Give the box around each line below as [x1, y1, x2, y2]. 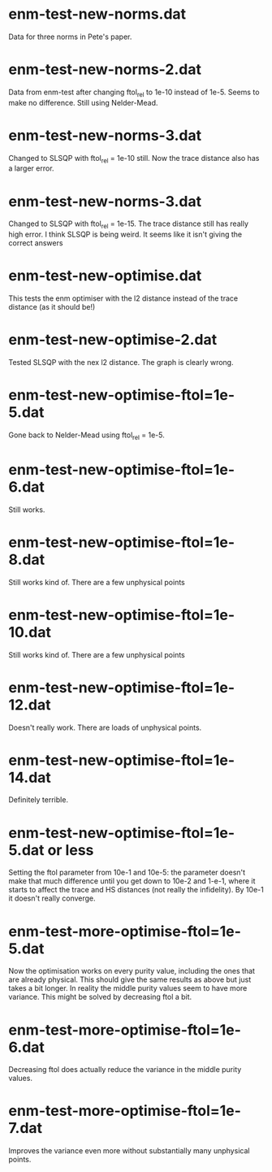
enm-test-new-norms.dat [8, 5, 187, 24]
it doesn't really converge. [8, 893, 96, 903]
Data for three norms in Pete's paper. [8, 32, 132, 41]
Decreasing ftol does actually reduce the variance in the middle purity [8, 1065, 242, 1074]
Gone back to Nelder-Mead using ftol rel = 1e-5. [8, 430, 165, 441]
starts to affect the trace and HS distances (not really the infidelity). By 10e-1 [8, 885, 264, 895]
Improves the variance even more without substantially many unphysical [8, 1146, 250, 1156]
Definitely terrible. [8, 795, 69, 805]
